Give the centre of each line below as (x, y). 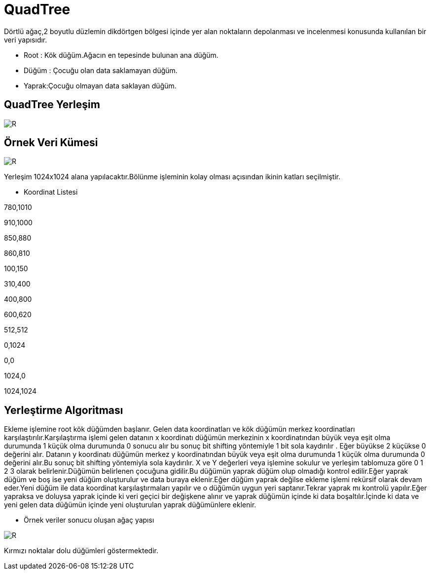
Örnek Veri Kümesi (51, 143)
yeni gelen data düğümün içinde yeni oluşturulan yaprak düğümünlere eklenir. (130, 505)
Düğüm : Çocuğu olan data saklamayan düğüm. (101, 70)
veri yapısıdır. (26, 40)
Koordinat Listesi (51, 192)
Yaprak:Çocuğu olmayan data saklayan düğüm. (100, 85)
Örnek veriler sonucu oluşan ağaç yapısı (89, 520)
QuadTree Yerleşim (52, 105)
